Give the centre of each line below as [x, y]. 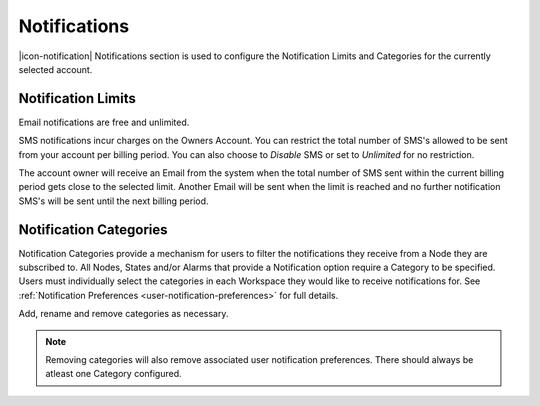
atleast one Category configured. [113, 374]
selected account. [55, 69]
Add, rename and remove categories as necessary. [123, 314]
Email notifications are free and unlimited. [104, 122]
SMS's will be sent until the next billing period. [113, 201]
